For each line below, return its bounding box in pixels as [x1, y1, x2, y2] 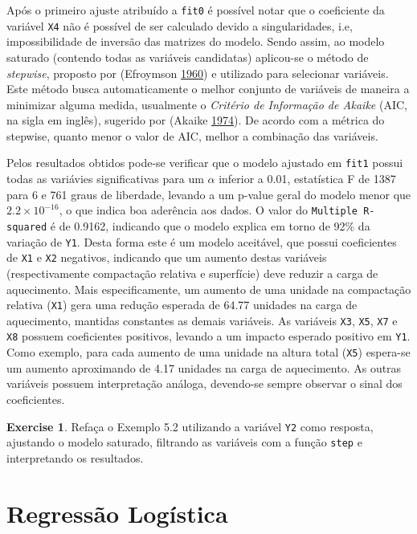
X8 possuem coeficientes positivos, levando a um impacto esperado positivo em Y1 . [6, 328, 411, 344]
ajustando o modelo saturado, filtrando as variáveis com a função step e [6, 434, 362, 450]
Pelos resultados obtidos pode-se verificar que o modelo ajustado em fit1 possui [6, 154, 403, 171]
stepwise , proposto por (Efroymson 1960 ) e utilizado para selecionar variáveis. [6, 64, 389, 81]
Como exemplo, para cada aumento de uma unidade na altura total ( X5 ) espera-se [6, 344, 411, 361]
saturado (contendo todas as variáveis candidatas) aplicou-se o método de [6, 48, 369, 65]
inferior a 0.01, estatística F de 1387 [219, 170, 396, 187]
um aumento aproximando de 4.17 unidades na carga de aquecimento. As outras [6, 359, 402, 376]
